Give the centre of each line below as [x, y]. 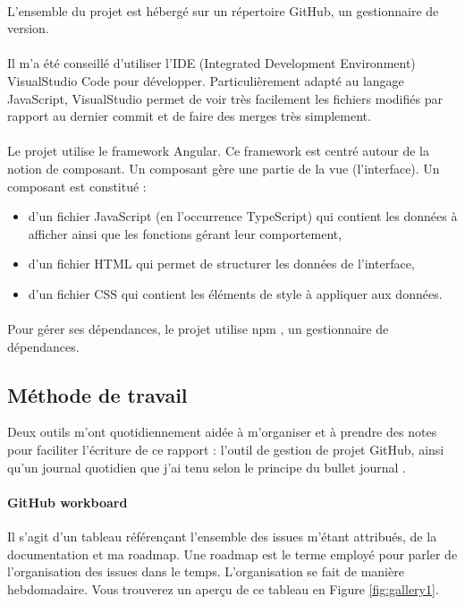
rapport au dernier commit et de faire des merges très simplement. [189, 116]
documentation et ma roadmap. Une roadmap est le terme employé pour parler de [232, 554]
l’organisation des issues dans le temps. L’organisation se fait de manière [206, 571]
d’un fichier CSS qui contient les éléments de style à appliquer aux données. [235, 293]
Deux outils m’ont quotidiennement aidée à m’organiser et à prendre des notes [222, 432]
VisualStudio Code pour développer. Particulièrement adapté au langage [206, 80]
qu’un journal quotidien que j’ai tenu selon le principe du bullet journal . [207, 467]
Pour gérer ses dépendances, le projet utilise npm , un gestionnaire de [198, 329]
